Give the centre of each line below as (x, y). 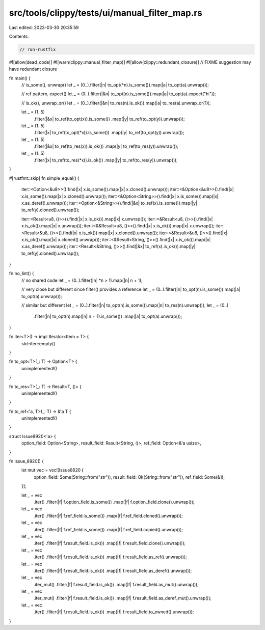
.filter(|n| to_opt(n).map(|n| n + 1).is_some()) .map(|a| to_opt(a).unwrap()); (108, 316)
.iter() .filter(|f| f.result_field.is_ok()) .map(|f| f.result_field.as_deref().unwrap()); (113, 571)
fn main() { (20, 78)
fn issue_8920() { (26, 461)
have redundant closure (33, 69)
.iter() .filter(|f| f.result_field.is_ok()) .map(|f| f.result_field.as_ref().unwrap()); (110, 557)
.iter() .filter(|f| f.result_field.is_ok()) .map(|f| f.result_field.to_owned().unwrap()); (114, 612)
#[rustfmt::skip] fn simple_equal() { (44, 178)
